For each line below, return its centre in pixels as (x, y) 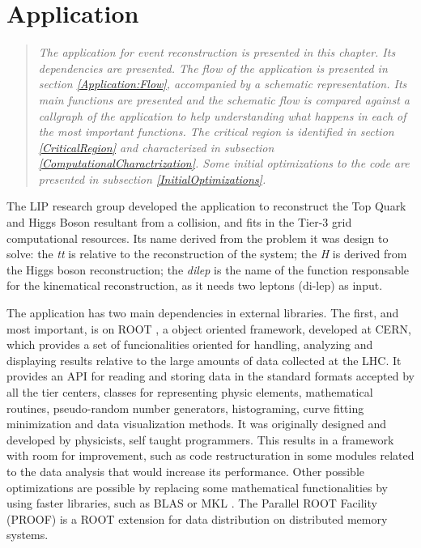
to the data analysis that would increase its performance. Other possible (186, 471)
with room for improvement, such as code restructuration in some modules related (210, 455)
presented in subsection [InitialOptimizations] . (152, 178)
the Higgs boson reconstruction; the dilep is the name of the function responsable (208, 269)
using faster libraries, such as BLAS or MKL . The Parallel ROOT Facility (192, 503)
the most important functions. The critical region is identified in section (216, 132)
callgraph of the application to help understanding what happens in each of (222, 115)
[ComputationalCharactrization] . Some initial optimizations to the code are (224, 163)
